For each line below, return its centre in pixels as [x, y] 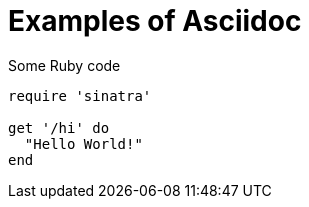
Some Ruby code [64, 65]
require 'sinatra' [80, 95]
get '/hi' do [59, 127]
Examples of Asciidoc [155, 21]
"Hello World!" [83, 143]
